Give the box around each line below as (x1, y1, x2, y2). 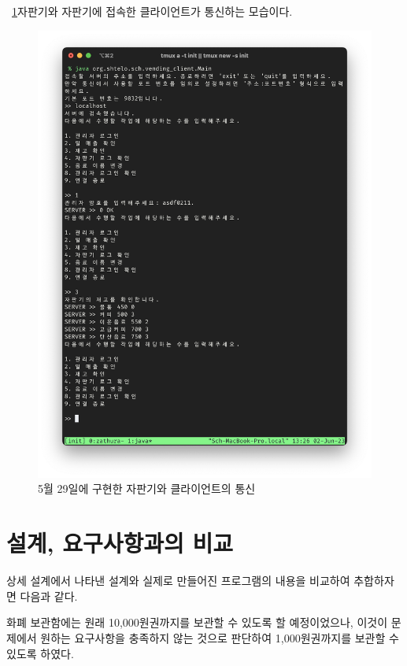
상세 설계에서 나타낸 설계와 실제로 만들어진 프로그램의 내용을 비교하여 (6, 572, 350, 589)
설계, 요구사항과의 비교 (6, 527, 233, 559)
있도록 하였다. (6, 645, 74, 661)
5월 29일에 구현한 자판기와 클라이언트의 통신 (38, 480, 256, 497)
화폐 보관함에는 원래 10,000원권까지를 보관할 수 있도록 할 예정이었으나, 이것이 (6, 614, 388, 631)
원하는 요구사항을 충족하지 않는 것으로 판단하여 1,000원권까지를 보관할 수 (40, 629, 399, 646)
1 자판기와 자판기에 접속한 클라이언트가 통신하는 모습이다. (12, 3, 293, 19)
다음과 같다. (20, 587, 78, 604)
